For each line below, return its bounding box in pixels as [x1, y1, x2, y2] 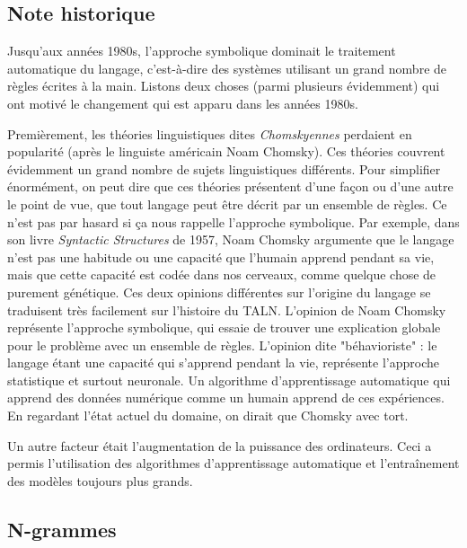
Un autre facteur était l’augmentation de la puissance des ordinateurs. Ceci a [7, 436, 432, 455]
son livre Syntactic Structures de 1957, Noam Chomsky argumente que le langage [7, 230, 454, 249]
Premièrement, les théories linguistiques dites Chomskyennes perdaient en [7, 124, 412, 143]
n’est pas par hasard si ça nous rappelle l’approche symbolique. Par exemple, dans [7, 212, 460, 231]
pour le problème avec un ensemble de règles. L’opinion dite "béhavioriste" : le [7, 335, 437, 354]
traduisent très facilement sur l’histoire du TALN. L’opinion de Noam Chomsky [7, 300, 446, 319]
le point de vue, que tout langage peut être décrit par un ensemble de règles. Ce [7, 194, 447, 213]
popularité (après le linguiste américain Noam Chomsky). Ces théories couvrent [7, 142, 445, 161]
